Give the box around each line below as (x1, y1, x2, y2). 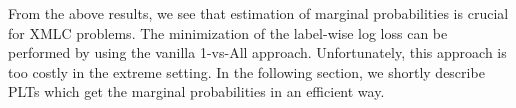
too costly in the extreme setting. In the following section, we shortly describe (8, 61, 485, 82)
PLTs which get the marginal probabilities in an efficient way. (8, 81, 385, 102)
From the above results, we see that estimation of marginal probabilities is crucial (8, 3, 509, 23)
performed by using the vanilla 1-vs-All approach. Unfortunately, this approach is (8, 42, 507, 63)
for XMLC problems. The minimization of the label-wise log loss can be (8, 22, 448, 43)
